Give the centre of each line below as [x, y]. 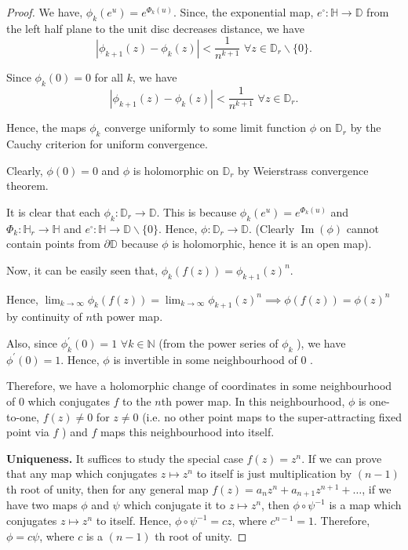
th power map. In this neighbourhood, [253, 401]
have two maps [42, 505]
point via [28, 432]
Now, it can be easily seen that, [82, 270]
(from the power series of [219, 343]
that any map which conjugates [82, 474]
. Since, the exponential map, [243, 12]
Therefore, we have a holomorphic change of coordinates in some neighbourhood [199, 386]
